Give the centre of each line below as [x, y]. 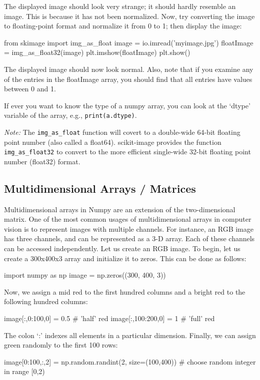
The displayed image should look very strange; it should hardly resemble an [120, 6]
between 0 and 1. [30, 89]
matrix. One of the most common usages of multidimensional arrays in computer [128, 219]
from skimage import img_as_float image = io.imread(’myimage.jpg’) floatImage [129, 42]
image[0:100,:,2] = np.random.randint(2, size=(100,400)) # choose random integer [130, 361]
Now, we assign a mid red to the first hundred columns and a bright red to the [125, 291]
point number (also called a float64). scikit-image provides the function [113, 142]
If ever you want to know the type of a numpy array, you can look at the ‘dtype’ [127, 105]
